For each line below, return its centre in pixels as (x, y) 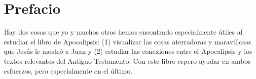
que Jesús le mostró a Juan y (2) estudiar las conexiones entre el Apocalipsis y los (128, 51)
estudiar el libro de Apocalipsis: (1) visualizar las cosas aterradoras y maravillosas (128, 41)
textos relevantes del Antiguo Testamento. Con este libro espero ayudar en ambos (127, 60)
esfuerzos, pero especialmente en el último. (68, 70)
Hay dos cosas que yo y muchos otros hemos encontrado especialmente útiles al (123, 32)
